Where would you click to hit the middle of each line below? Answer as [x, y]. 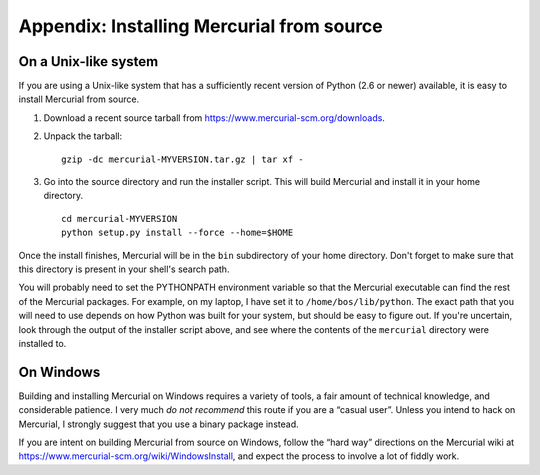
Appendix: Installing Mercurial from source [201, 26]
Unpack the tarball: [83, 136]
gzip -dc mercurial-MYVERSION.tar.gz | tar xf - [182, 159]
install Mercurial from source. [79, 99]
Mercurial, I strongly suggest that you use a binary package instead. [158, 424]
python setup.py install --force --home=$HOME [177, 233]
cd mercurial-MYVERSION [119, 218]
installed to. [42, 343]
